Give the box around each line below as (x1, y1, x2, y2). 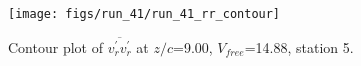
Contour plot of (8, 36, 103, 57)
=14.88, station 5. (244, 36, 354, 57)
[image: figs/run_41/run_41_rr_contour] (8, 7, 281, 21)
